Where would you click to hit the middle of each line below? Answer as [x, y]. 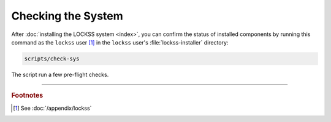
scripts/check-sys [52, 59]
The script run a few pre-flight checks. [60, 74]
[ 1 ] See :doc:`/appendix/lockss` [52, 108]
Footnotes [27, 96]
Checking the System [67, 16]
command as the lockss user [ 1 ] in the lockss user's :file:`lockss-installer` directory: [120, 42]
